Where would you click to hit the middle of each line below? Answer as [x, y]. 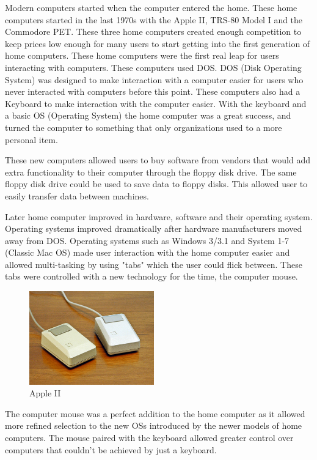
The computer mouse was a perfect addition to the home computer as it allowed [155, 413]
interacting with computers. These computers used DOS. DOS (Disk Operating [153, 67]
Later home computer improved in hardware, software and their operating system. [159, 216]
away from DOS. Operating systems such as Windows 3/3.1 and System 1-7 [147, 240]
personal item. [31, 139]
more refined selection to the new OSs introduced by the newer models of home [154, 425]
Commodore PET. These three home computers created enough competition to [153, 32]
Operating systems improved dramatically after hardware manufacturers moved [154, 228]
